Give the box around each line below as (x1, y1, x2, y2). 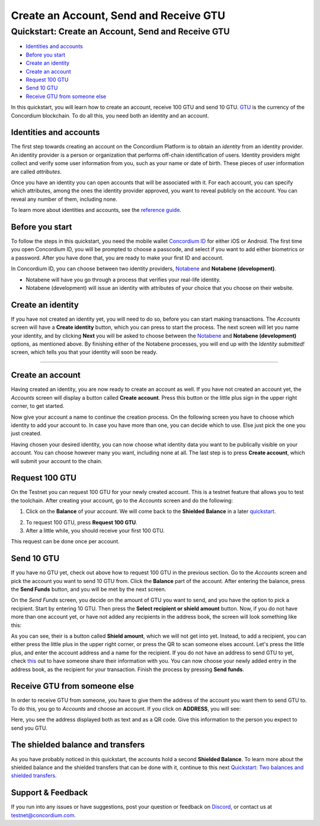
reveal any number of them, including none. (11, 195, 118, 202)
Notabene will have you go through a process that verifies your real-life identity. (25, 276, 221, 283)
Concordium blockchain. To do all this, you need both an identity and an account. (11, 112, 209, 119)
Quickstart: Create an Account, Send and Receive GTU (11, 26, 231, 37)
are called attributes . (11, 168, 62, 175)
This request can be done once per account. (11, 538, 120, 545)
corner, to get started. (11, 403, 65, 410)
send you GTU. (11, 724, 47, 732)
